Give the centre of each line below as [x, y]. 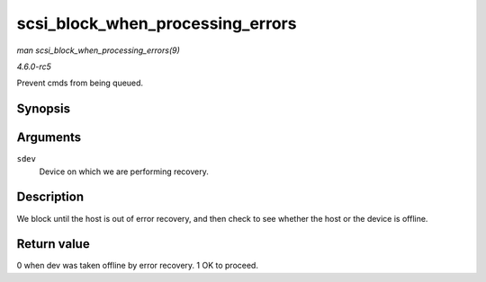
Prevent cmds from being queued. [80, 83]
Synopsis [44, 109]
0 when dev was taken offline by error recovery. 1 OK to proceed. [137, 266]
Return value [53, 244]
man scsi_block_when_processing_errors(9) [98, 50]
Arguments [49, 138]
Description [50, 197]
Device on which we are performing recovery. [124, 172]
